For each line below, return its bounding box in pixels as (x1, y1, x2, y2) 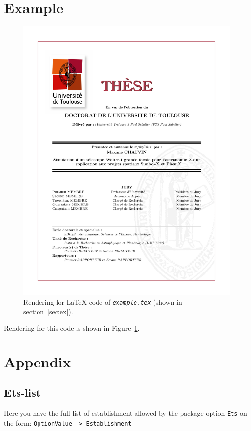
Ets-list (4, 385, 41, 400)
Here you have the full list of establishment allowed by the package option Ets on (4, 408, 247, 418)
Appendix (4, 351, 71, 371)
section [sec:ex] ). (23, 306, 73, 317)
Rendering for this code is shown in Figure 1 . (4, 322, 140, 333)
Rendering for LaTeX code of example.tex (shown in (23, 296, 182, 307)
